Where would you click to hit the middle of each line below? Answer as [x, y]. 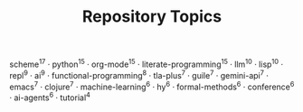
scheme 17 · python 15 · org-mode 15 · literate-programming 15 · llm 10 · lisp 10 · [146, 63]
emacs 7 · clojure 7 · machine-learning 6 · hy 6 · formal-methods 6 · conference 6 [152, 86]
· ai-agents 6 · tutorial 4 [50, 97]
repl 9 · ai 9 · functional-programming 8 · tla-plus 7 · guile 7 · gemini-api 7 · [139, 74]
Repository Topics [152, 17]
